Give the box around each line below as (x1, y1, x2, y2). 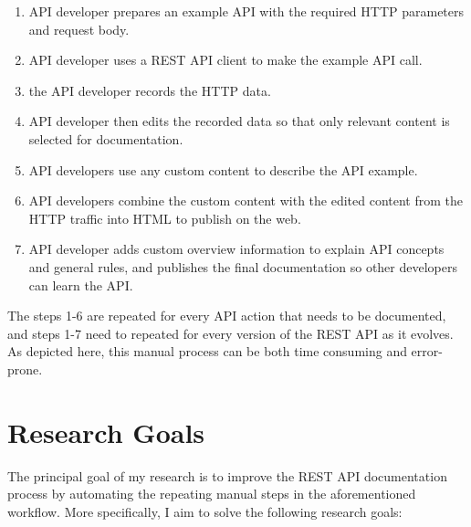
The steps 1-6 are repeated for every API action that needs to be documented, (7, 306, 446, 325)
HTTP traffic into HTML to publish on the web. (28, 208, 301, 227)
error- (411, 342, 443, 361)
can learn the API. (28, 275, 133, 294)
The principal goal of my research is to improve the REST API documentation (7, 466, 447, 485)
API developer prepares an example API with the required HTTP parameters (28, 2, 465, 20)
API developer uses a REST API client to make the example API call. (28, 50, 423, 69)
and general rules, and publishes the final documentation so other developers (28, 257, 457, 276)
